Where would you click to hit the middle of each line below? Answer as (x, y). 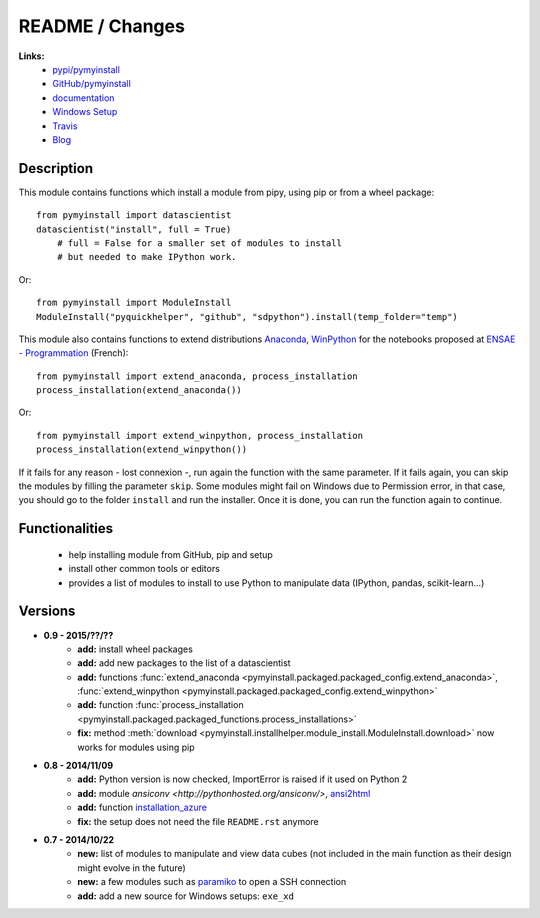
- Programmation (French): (73, 353)
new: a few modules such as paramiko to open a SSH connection (212, 882)
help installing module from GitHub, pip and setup (171, 554)
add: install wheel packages (135, 649)
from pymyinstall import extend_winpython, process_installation (200, 435)
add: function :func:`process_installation (160, 705)
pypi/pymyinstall (86, 69)
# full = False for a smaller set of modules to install (199, 243)
